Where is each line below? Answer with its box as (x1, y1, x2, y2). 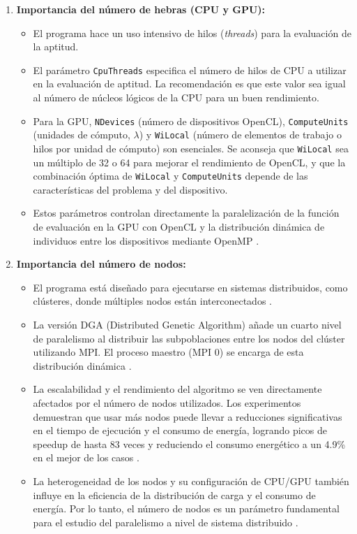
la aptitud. (33, 39, 79, 54)
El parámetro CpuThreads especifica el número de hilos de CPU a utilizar (33, 62, 347, 77)
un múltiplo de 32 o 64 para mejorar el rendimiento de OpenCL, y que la (33, 154, 346, 169)
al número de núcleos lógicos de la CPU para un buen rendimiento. (33, 90, 319, 105)
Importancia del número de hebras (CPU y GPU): (16, 2, 266, 16)
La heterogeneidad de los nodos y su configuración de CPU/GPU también (33, 473, 349, 488)
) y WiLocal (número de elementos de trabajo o (139, 127, 342, 142)
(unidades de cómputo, (33, 127, 130, 142)
